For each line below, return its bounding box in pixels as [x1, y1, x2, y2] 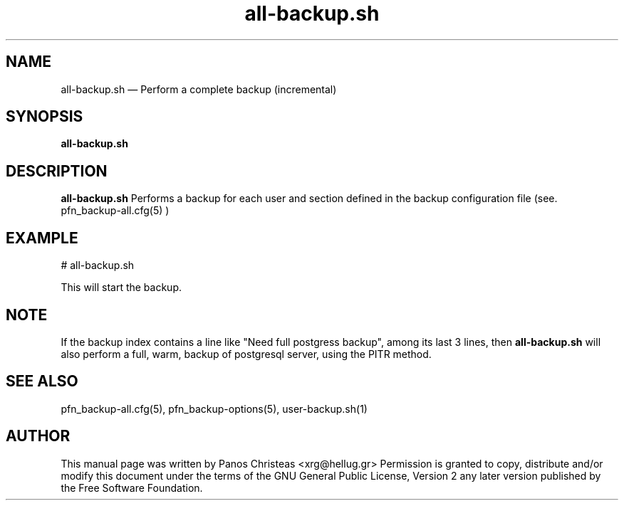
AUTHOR [6, 427, 71, 446]
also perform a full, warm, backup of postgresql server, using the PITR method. [61, 347, 432, 360]
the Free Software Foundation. [61, 481, 203, 494]
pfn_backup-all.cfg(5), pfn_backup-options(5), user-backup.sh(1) [61, 402, 368, 415]
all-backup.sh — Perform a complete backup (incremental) [61, 83, 337, 95]
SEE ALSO [6, 372, 78, 391]
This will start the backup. [61, 281, 182, 294]
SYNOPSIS [6, 107, 83, 126]
